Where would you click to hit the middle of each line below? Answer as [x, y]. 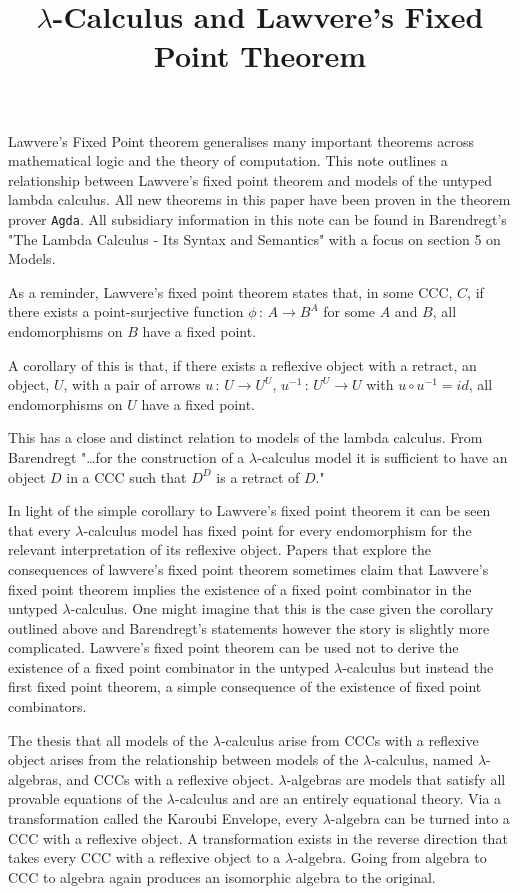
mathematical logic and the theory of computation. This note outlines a [228, 160]
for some [349, 311]
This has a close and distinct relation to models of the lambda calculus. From [245, 437]
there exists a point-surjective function [126, 311]
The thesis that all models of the [108, 739]
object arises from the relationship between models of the [183, 759]
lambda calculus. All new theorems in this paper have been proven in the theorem [259, 199]
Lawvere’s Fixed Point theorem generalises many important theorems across [241, 140]
